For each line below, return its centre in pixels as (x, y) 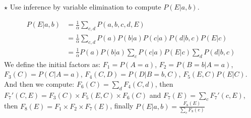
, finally (122, 106)
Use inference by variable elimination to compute (85, 7)
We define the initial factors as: (52, 64)
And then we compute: (39, 83)
